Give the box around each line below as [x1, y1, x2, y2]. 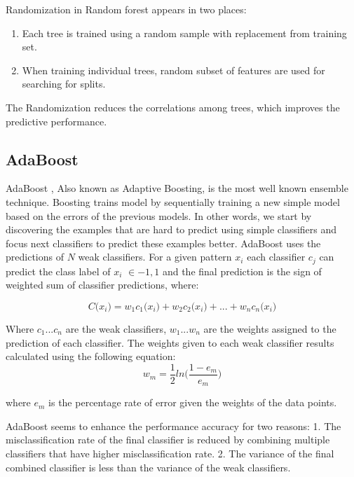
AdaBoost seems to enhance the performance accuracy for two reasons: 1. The [6, 418, 341, 433]
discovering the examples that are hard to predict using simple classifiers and [6, 222, 337, 237]
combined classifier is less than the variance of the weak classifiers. [6, 459, 291, 474]
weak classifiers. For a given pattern [78, 249, 232, 264]
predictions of [6, 249, 64, 264]
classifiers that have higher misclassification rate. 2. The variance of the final [6, 446, 334, 461]
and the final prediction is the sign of [162, 263, 322, 278]
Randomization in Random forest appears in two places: [6, 2, 247, 16]
